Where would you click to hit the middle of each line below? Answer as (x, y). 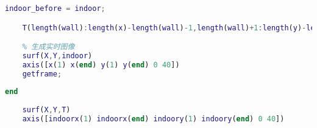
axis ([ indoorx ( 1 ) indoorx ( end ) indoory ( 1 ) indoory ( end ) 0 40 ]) (153, 119)
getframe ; (42, 74)
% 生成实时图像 (48, 47)
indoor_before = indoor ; (55, 8)
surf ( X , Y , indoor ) (57, 56)
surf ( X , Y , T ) (46, 110)
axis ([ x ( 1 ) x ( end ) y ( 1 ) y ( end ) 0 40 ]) (101, 65)
